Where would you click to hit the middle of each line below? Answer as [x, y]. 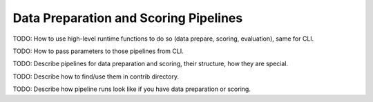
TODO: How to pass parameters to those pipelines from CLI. [98, 51]
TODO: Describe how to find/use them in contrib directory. [96, 76]
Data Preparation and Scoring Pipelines [128, 18]
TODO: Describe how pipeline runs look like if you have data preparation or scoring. [132, 89]
